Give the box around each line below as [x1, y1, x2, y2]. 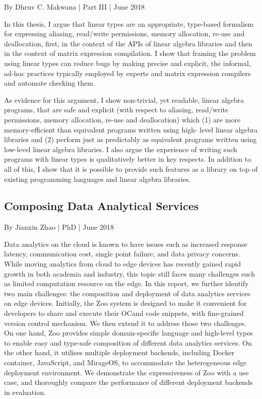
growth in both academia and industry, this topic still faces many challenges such [4, 268, 255, 279]
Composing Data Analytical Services [4, 198, 199, 214]
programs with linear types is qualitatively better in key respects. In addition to [4, 154, 251, 164]
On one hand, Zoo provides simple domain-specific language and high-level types [4, 327, 253, 338]
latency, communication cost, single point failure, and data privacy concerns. [4, 248, 240, 259]
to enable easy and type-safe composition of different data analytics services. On [4, 337, 252, 348]
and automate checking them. [4, 78, 95, 88]
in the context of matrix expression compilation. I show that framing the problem [4, 48, 256, 58]
